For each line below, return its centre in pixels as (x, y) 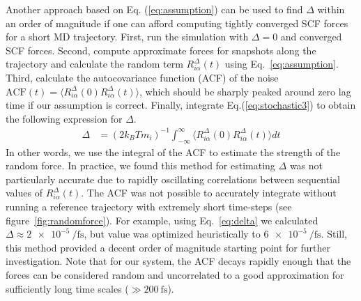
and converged (311, 37)
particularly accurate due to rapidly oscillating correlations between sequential (173, 179)
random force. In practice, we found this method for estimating (140, 165)
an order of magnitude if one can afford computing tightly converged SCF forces (177, 23)
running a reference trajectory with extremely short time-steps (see (149, 207)
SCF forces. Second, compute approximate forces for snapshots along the (161, 50)
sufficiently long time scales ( (67, 288)
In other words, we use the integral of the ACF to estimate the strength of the (173, 152)
